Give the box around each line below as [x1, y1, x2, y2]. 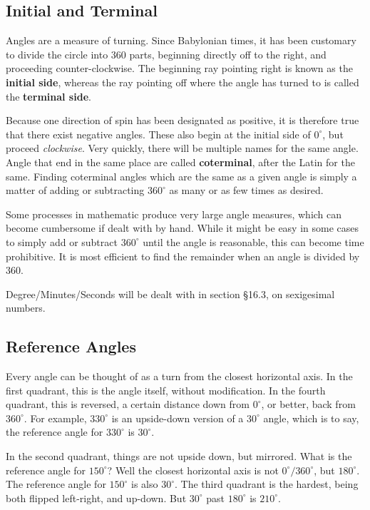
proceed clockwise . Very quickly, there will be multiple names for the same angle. [6, 141, 359, 155]
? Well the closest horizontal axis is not [107, 462, 279, 477]
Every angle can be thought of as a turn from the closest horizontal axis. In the [6, 369, 353, 384]
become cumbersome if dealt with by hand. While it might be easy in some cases [6, 220, 359, 235]
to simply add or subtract [6, 234, 118, 249]
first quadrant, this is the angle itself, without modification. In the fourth [6, 382, 326, 397]
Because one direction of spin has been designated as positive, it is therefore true [6, 113, 359, 128]
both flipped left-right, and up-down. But [6, 490, 187, 505]
